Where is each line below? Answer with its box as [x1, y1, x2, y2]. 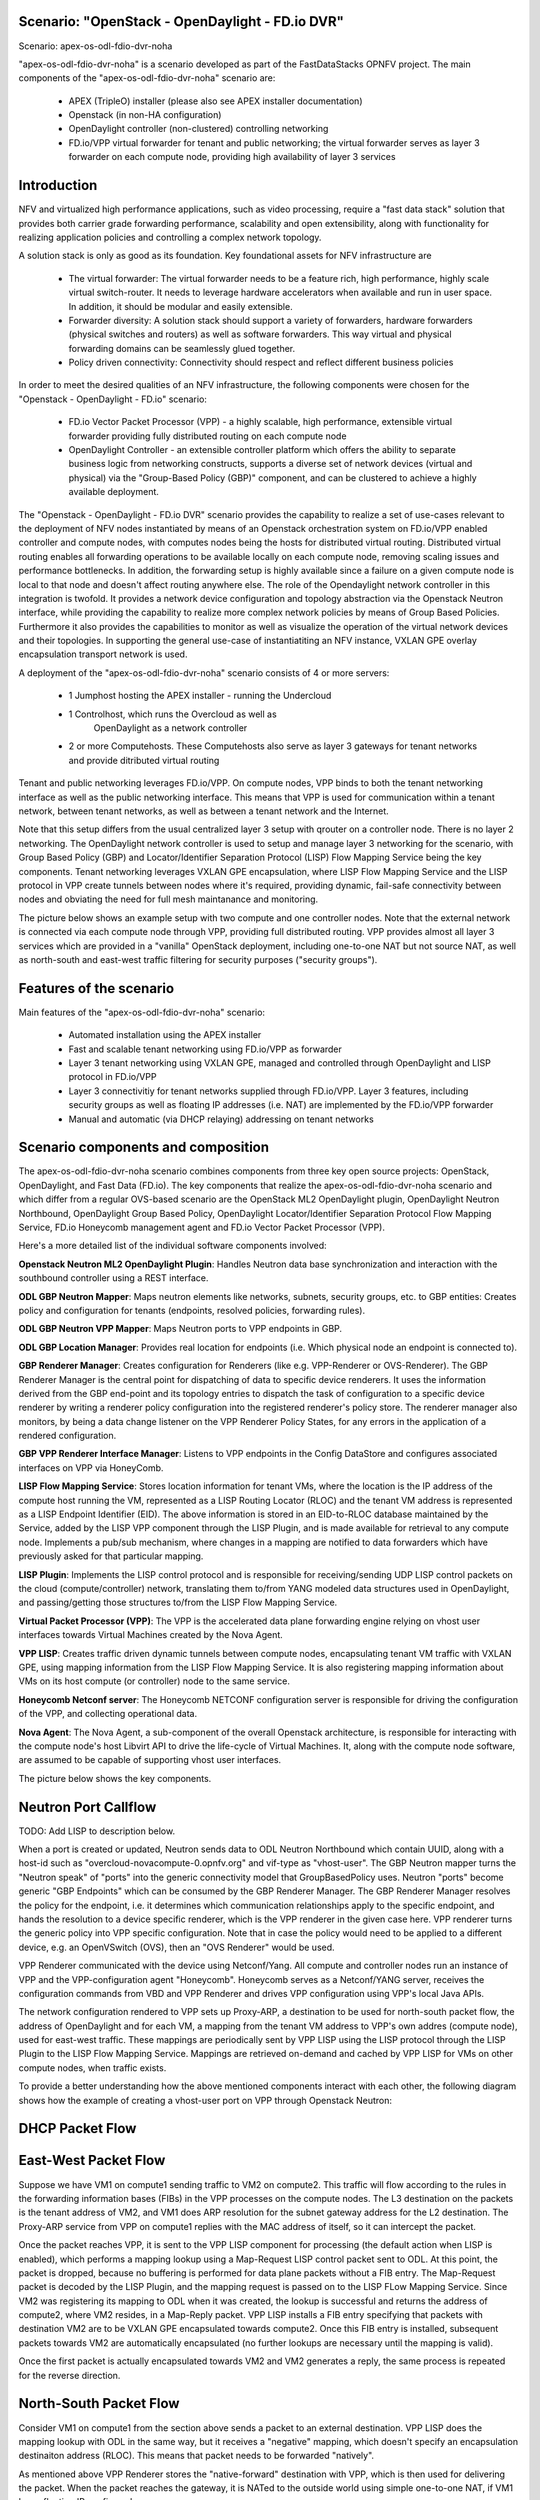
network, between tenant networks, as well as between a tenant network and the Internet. [18, 805, 389, 817]
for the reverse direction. [18, 2369, 121, 2381]
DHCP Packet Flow [18, 2120, 137, 2137]
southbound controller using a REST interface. [18, 1272, 209, 1284]
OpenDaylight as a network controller [93, 722, 248, 734]
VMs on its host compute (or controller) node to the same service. [18, 1675, 290, 1687]
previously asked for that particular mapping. [18, 1550, 204, 1562]
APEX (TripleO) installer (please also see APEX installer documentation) [68, 95, 363, 107]
